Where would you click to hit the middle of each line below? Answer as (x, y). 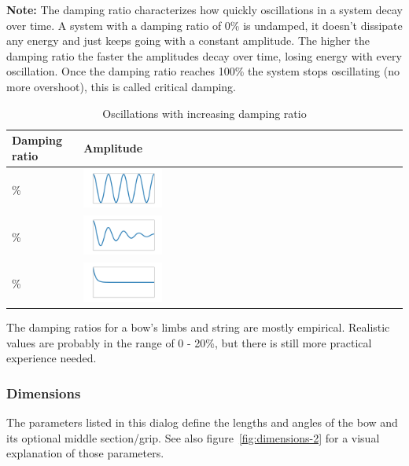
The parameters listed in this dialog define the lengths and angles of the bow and (202, 422)
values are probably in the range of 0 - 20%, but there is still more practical (189, 342)
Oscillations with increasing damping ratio (204, 113)
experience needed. (52, 358)
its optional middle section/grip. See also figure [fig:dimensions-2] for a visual (193, 437)
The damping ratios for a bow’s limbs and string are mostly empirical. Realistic (198, 327)
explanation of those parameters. (85, 453)
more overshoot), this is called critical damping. (122, 86)
